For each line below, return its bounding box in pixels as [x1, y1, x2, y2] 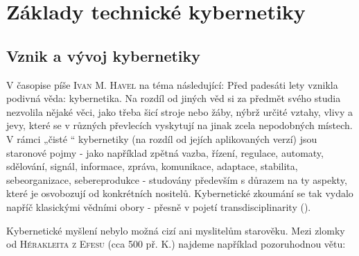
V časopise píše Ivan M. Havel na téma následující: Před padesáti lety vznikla [6, 77, 338, 92]
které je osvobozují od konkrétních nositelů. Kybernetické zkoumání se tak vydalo [6, 186, 353, 200]
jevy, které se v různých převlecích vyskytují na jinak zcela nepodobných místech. [6, 118, 353, 133]
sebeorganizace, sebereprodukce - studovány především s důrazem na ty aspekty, [6, 172, 347, 187]
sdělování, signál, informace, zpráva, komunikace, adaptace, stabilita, [6, 159, 298, 173]
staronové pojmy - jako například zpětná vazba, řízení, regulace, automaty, [6, 145, 324, 160]
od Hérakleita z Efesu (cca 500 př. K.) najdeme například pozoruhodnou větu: [6, 237, 346, 251]
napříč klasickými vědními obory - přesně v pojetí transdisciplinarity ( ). [6, 199, 311, 214]
